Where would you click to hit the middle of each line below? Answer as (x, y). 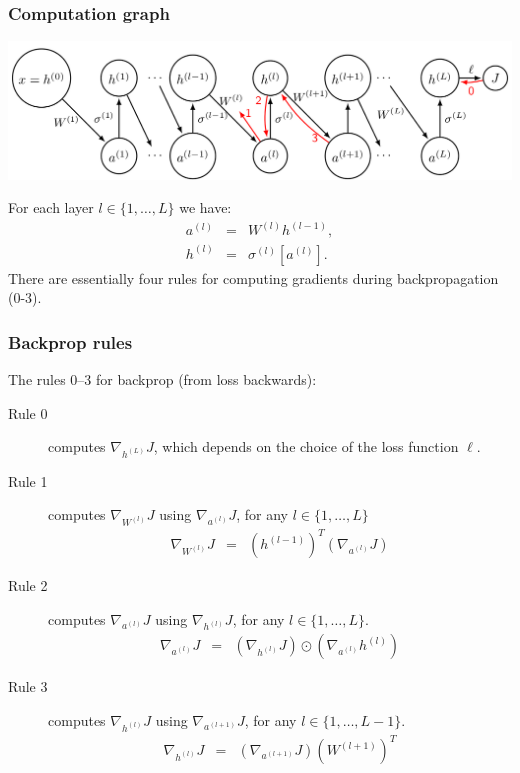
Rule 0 (28, 412)
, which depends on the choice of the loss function (306, 446)
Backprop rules (70, 341)
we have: (205, 207)
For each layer (51, 207)
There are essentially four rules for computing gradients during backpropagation (253, 277)
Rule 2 (28, 585)
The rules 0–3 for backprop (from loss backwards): (162, 379)
